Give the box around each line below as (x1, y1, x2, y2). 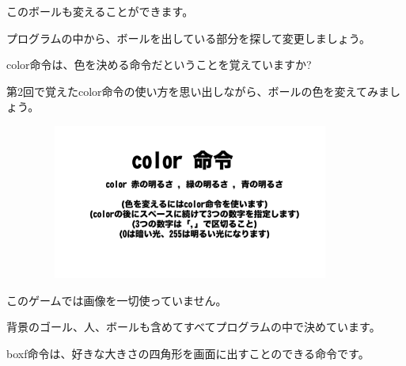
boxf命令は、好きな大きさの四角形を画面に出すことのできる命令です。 (6, 345, 370, 361)
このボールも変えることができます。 (6, 3, 194, 19)
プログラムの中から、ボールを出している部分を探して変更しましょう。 (6, 29, 370, 46)
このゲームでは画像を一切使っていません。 (6, 292, 227, 308)
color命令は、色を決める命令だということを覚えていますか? (6, 56, 312, 73)
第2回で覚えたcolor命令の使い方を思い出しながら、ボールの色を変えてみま (6, 82, 389, 99)
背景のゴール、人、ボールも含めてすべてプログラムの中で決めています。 (6, 318, 381, 335)
